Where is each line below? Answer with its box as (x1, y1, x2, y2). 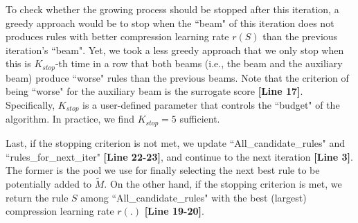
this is (6, 56, 31, 71)
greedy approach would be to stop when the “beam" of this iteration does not (6, 15, 334, 30)
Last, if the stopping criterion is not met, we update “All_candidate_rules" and (6, 135, 346, 150)
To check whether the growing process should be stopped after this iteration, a (6, 2, 339, 16)
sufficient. (179, 111, 220, 126)
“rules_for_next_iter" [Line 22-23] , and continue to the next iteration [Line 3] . (6, 149, 353, 163)
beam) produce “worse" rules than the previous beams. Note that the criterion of (6, 70, 349, 84)
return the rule (6, 190, 69, 204)
